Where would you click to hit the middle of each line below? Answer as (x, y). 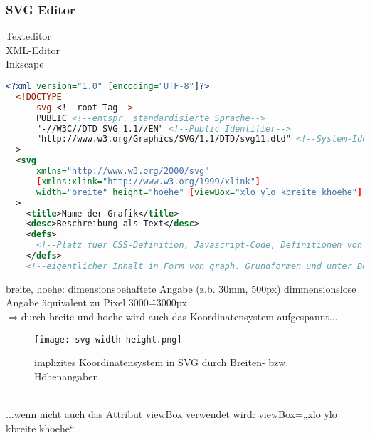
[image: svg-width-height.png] (108, 339)
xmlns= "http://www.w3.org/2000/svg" (123, 171)
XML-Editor (33, 49)
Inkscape (25, 64)
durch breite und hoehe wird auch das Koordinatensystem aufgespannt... (179, 316)
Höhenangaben (67, 376)
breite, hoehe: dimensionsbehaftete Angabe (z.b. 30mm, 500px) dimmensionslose (181, 288)
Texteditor (28, 36)
